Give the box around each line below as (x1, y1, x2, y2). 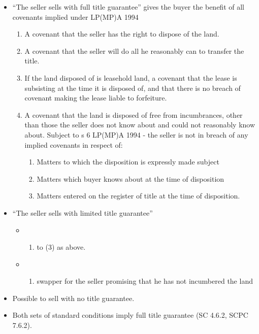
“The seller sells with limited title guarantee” (12, 207, 153, 218)
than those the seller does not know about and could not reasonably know (24, 119, 255, 130)
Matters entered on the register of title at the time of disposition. (37, 190, 240, 201)
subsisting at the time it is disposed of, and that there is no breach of (24, 82, 241, 93)
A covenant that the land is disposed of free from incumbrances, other (24, 109, 243, 120)
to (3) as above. (37, 242, 86, 252)
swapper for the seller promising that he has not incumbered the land (37, 276, 253, 286)
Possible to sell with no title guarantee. (12, 292, 135, 303)
